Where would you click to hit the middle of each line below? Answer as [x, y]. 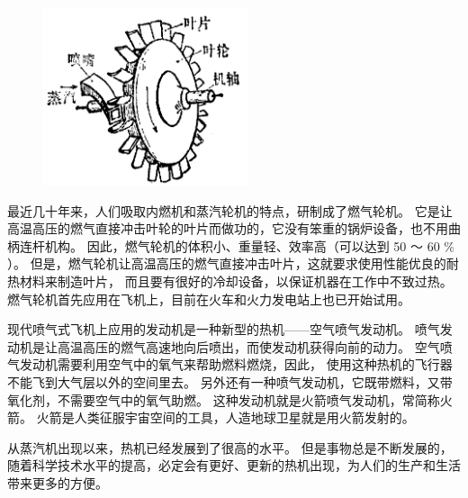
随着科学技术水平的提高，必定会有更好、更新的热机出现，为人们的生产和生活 [234, 465]
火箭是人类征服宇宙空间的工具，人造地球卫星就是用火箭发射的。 [225, 417]
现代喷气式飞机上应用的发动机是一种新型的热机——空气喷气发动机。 [209, 329]
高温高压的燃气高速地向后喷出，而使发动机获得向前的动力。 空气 [248, 346]
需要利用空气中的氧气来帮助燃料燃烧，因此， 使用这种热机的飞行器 [255, 364]
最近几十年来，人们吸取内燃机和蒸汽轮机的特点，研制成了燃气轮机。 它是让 [230, 210]
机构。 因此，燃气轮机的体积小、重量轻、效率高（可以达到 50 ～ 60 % [249, 245]
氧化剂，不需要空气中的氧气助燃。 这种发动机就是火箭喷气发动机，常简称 [224, 399]
